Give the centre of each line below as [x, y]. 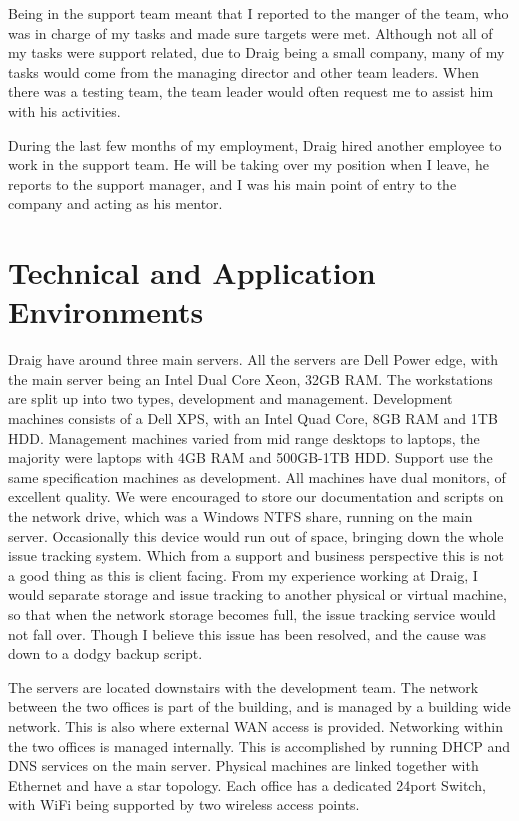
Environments [106, 311]
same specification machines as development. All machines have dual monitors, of [257, 476]
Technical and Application [192, 272]
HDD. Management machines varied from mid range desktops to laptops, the [244, 437]
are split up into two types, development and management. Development [230, 398]
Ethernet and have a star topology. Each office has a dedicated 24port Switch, [247, 784]
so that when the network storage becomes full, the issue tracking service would [252, 613]
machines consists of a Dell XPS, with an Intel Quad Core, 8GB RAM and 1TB [253, 418]
